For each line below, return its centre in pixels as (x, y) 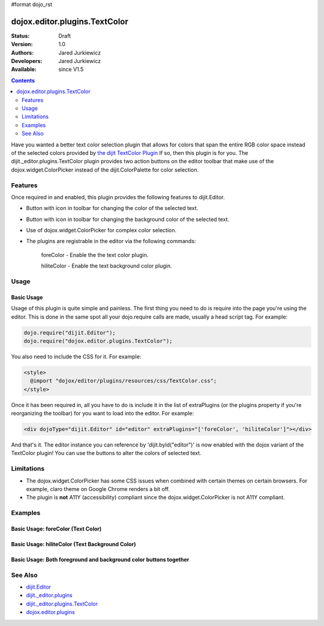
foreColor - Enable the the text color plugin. (95, 254)
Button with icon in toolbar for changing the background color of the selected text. (128, 219)
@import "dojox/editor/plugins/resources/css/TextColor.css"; (124, 381)
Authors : (22, 53)
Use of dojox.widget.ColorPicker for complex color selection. (101, 230)
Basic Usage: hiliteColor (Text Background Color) (73, 544)
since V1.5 (71, 70)
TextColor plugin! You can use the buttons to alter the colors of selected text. (106, 453)
